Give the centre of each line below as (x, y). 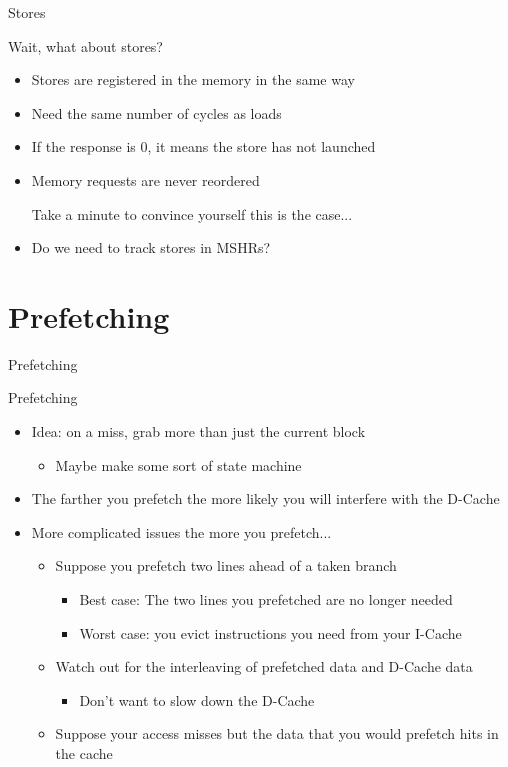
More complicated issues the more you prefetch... (181, 531)
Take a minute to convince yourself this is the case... (192, 213)
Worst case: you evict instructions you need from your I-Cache (270, 632)
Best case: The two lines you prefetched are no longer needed (266, 599)
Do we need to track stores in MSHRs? (151, 247)
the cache (84, 753)
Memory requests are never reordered (145, 179)
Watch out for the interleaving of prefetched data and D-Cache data (264, 666)
